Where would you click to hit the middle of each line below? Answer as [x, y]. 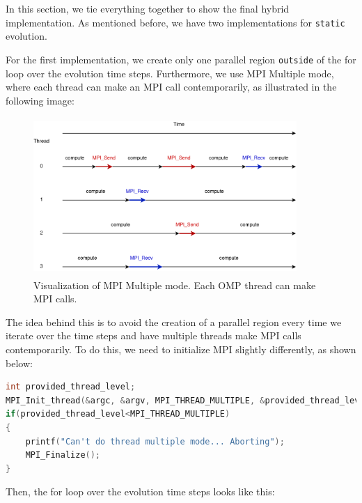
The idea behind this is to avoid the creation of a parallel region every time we [174, 322]
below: [19, 363]
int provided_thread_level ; [71, 387]
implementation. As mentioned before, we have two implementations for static [175, 22]
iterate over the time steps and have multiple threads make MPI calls [154, 335]
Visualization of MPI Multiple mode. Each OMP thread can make [175, 285]
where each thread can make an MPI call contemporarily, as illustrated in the [171, 87]
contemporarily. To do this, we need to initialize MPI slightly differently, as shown [181, 349]
